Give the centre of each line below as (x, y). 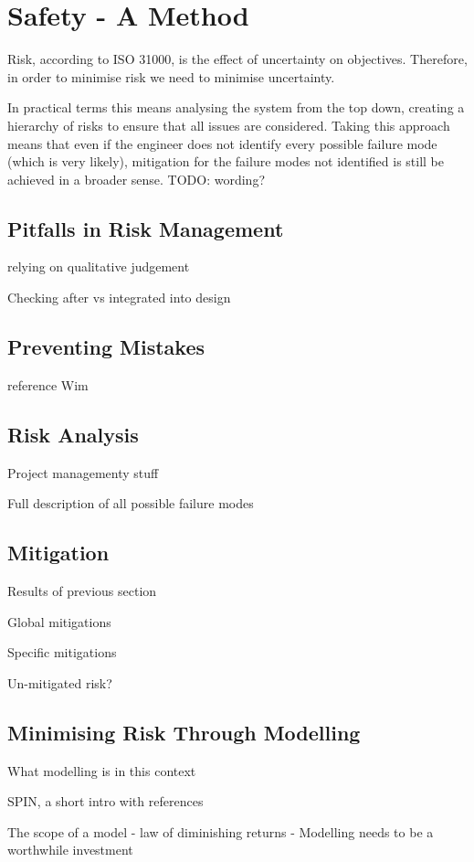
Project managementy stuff (83, 472)
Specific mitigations (62, 652)
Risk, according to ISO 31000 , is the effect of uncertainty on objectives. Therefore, (237, 59)
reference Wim (48, 384)
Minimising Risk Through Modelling (184, 732)
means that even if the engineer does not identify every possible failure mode (222, 143)
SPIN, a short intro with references (105, 801)
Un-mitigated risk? (60, 682)
